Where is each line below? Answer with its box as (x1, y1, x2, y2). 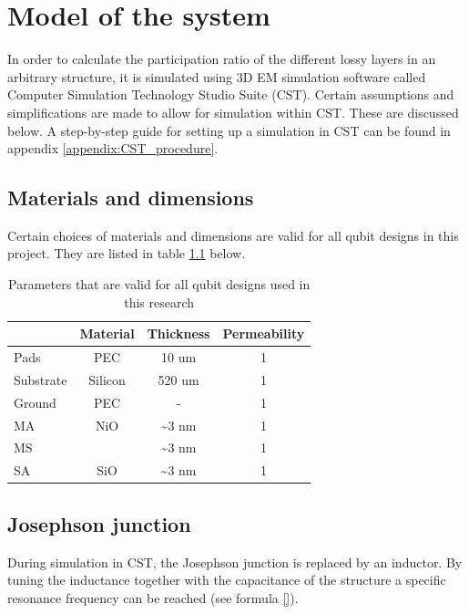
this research (124, 292, 195, 311)
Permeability (222, 324, 305, 343)
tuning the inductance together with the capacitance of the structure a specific (7, 570, 446, 589)
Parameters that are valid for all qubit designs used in (8, 275, 311, 294)
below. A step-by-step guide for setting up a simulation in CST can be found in (7, 120, 451, 140)
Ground (14, 392, 56, 411)
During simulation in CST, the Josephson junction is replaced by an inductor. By (7, 552, 463, 571)
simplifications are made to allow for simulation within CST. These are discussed (7, 102, 459, 121)
